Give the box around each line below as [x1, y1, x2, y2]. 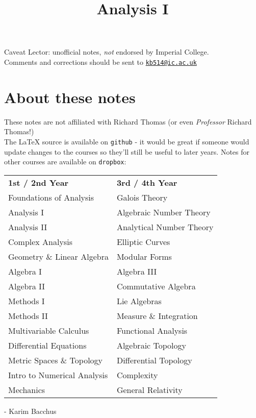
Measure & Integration [116, 309, 198, 322]
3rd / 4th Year [116, 176, 177, 188]
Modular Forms [116, 250, 172, 262]
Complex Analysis [8, 235, 72, 248]
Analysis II [8, 220, 47, 233]
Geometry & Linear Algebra [8, 250, 109, 262]
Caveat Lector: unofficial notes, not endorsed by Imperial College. [4, 46, 209, 57]
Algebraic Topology [116, 339, 186, 351]
